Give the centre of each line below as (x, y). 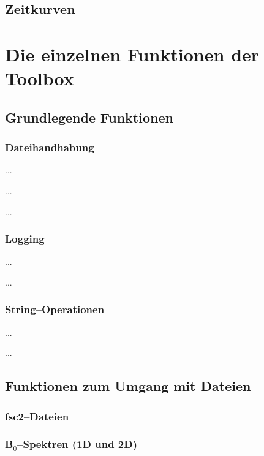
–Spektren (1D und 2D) (77, 444)
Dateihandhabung (50, 147)
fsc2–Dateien (37, 416)
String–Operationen (55, 309)
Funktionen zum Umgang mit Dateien (128, 386)
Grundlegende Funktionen (89, 117)
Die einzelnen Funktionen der (132, 54)
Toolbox (40, 78)
